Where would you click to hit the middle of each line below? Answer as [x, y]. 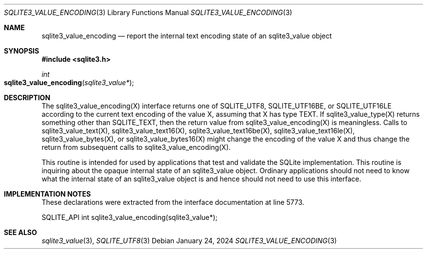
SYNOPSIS [22, 51]
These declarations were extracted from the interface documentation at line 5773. [173, 202]
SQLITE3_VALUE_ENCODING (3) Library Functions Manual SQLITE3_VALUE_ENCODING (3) [148, 12]
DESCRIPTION [27, 98]
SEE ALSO [20, 232]
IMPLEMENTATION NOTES [48, 194]
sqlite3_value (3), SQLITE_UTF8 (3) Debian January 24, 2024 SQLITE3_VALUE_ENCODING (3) [189, 241]
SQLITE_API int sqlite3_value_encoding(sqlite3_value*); [130, 217]
